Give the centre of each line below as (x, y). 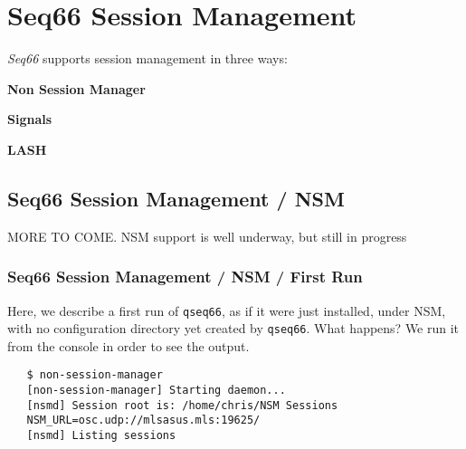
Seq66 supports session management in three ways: (147, 58)
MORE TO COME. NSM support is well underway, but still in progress (207, 236)
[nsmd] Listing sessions (101, 436)
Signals (30, 119)
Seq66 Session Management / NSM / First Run (185, 277)
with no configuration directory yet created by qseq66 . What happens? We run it (233, 328)
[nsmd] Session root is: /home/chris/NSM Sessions (182, 405)
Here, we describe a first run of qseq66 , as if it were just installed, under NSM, (227, 310)
